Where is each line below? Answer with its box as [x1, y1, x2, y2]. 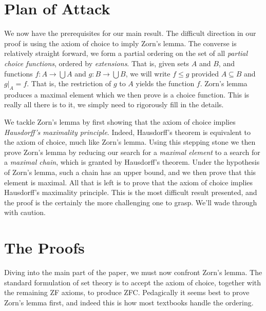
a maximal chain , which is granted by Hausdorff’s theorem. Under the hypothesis [4, 157, 260, 167]
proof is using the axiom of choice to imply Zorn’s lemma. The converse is [4, 37, 237, 48]
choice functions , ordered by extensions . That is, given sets [4, 57, 189, 68]
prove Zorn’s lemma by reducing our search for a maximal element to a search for [4, 146, 260, 157]
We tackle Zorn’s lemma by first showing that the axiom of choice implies [4, 116, 236, 127]
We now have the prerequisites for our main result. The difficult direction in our [4, 28, 256, 38]
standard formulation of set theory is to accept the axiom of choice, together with [4, 277, 261, 287]
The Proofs [4, 237, 85, 258]
